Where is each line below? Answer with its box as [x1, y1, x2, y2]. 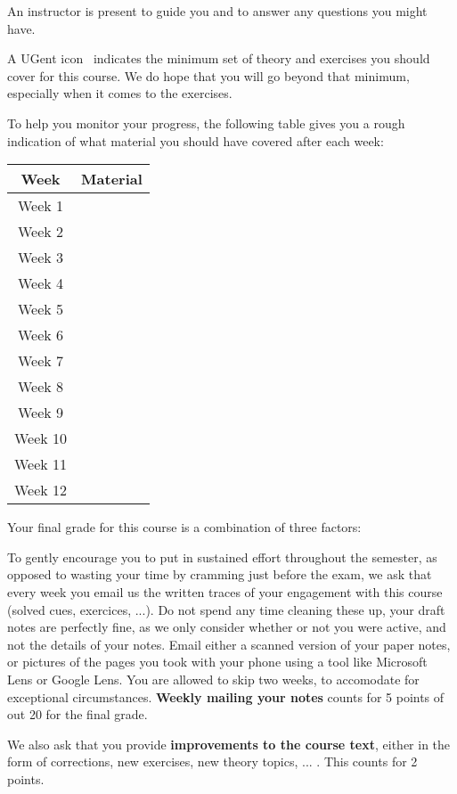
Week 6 [18, 324, 64, 346]
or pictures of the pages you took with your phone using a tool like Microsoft [7, 652, 428, 671]
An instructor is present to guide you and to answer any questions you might [7, 2, 428, 20]
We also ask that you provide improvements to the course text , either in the [7, 734, 451, 753]
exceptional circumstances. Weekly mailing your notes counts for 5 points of [7, 687, 445, 706]
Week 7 [18, 350, 64, 372]
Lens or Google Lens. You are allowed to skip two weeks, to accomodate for [7, 669, 420, 688]
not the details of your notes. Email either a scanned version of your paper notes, [7, 634, 451, 653]
